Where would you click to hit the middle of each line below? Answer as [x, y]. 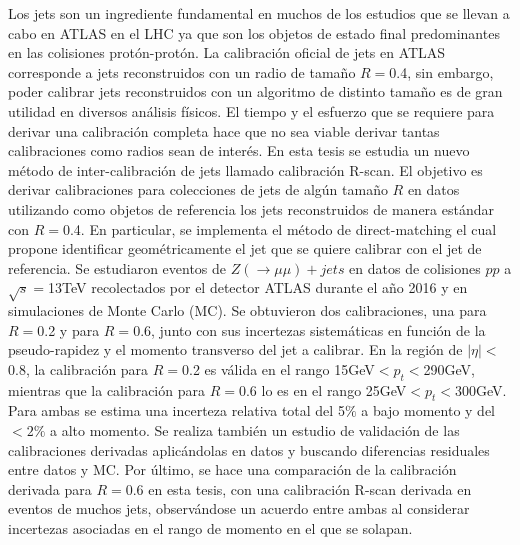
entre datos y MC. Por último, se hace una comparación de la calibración [232, 469]
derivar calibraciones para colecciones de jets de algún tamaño [198, 189]
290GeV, [449, 368]
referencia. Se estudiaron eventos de [117, 267]
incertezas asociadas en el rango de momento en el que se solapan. [210, 528]
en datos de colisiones [415, 267]
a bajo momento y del [428, 410]
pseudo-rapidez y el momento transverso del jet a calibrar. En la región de [235, 349]
